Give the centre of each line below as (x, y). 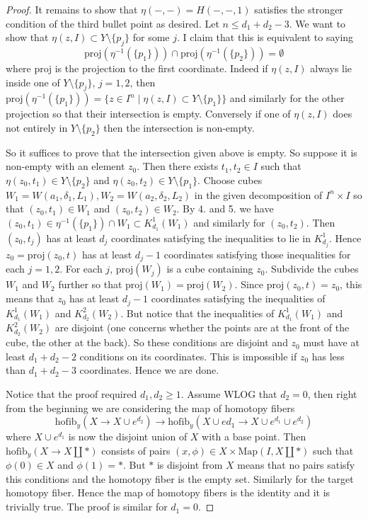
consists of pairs (136, 450)
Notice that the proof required (71, 394)
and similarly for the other (287, 98)
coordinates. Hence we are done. (149, 370)
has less (328, 356)
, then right (332, 394)
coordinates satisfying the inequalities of (238, 298)
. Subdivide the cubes (312, 269)
